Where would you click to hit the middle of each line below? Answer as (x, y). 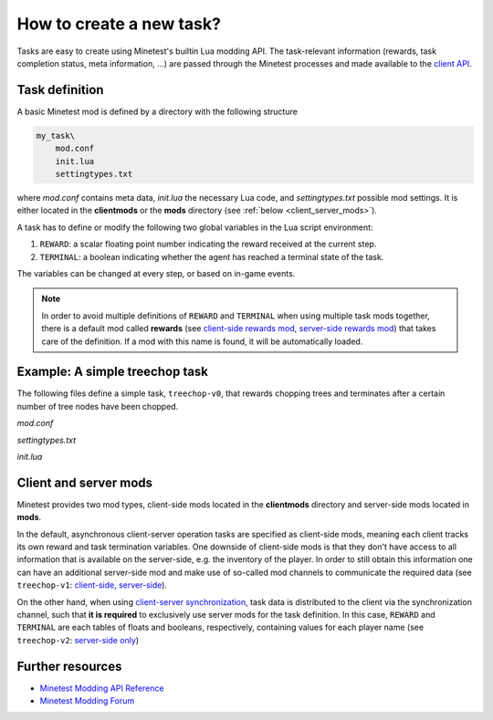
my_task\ (56, 136)
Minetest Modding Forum (87, 701)
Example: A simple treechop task (113, 372)
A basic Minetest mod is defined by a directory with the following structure (157, 111)
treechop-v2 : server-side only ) (78, 640)
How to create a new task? (119, 24)
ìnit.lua (30, 456)
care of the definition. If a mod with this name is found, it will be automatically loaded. (202, 341)
